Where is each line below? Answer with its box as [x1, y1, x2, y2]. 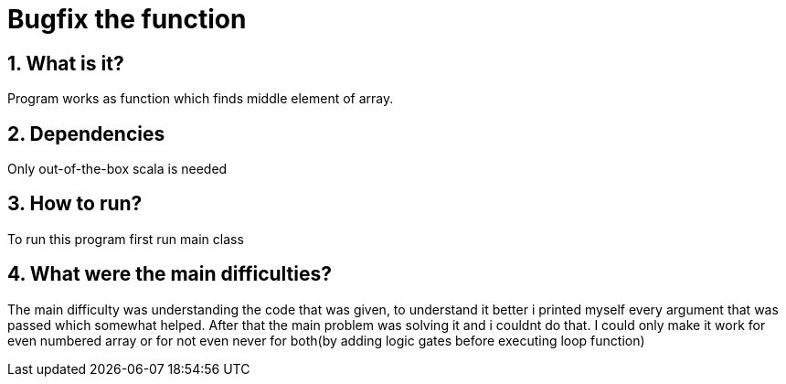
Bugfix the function [7, 4, 247, 35]
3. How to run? [7, 192, 143, 216]
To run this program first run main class [7, 230, 244, 247]
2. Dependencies [7, 122, 165, 145]
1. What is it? [7, 51, 124, 75]
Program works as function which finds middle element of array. [7, 91, 394, 107]
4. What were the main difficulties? [7, 262, 333, 286]
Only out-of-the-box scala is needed [7, 161, 228, 177]
